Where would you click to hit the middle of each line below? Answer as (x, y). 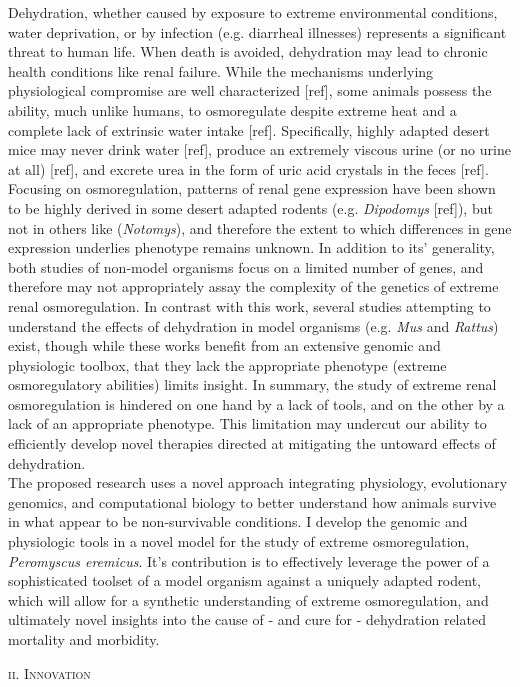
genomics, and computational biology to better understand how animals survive (252, 501)
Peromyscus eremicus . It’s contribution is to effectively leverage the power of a (249, 560)
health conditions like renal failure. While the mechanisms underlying (221, 70)
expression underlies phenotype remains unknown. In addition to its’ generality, (251, 247)
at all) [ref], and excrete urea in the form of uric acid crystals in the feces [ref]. (248, 168)
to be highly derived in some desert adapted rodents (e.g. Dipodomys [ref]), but (250, 207)
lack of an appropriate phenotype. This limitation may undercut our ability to (247, 423)
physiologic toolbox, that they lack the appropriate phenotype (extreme (227, 364)
